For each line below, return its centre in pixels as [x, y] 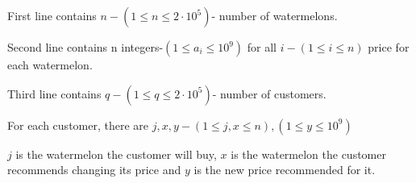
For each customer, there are [78, 125]
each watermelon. [50, 64]
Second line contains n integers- [85, 47]
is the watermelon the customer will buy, [116, 154]
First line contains [52, 15]
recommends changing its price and [94, 170]
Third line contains [54, 93]
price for [389, 47]
